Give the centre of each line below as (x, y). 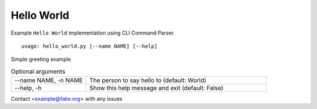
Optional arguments (38, 71)
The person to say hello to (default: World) (148, 80)
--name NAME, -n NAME (49, 80)
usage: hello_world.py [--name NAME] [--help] (90, 46)
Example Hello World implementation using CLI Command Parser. (93, 33)
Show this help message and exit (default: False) (156, 88)
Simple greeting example (41, 59)
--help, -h (28, 88)
